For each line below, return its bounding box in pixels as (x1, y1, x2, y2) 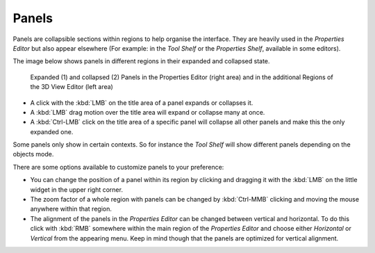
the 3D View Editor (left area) (30, 83, 114, 91)
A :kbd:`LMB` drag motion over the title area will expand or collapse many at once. (30, 108, 265, 116)
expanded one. (30, 127, 74, 136)
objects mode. (12, 150, 54, 158)
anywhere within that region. (30, 205, 112, 213)
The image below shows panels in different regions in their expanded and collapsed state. (12, 57, 270, 65)
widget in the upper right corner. (30, 185, 123, 194)
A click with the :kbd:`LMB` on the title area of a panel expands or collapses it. (30, 98, 253, 107)
